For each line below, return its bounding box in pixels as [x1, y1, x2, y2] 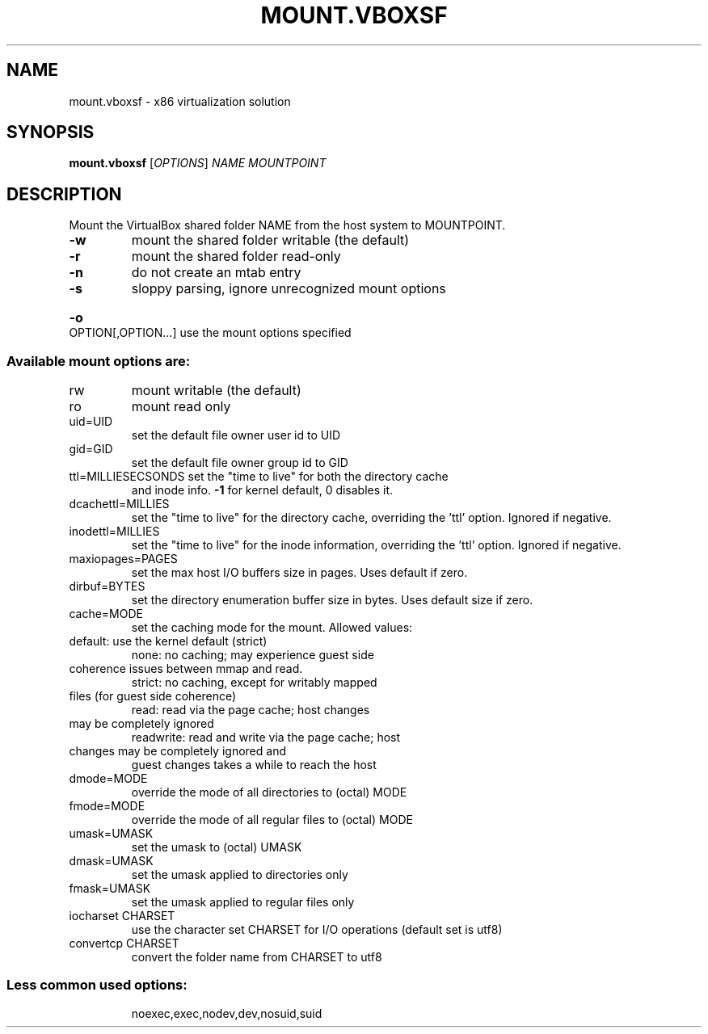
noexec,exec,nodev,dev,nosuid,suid [131, 1006, 322, 1020]
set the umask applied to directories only [131, 868, 348, 882]
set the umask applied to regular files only [131, 895, 355, 910]
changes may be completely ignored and [69, 744, 286, 759]
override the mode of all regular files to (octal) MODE [131, 813, 413, 827]
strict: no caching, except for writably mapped [131, 675, 377, 690]
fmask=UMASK [69, 881, 151, 896]
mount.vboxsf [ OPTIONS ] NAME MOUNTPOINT [69, 156, 327, 170]
